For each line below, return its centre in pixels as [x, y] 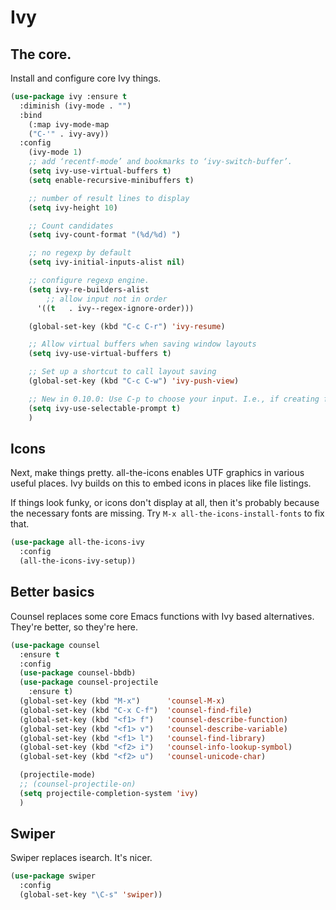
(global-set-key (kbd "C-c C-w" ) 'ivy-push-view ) [134, 381]
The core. [41, 54]
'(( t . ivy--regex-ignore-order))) [115, 308]
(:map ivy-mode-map [69, 124]
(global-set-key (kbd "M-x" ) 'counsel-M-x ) [122, 701]
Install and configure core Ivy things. [86, 78]
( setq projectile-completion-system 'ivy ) [109, 793]
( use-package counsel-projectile [89, 682]
